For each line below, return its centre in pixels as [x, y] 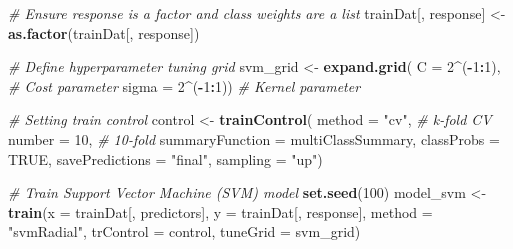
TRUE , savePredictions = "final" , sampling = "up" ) [165, 158]
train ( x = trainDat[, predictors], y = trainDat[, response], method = [220, 211]
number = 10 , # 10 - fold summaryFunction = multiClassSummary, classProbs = [254, 138]
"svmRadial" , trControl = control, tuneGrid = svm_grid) [184, 231]
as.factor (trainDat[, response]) [104, 32]
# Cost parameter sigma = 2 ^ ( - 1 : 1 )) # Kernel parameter [184, 85]
